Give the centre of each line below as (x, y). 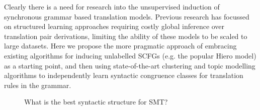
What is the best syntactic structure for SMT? (96, 102)
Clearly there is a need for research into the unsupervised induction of (112, 6)
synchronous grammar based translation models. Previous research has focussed (127, 16)
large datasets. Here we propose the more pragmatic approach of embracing (120, 46)
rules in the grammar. (38, 85)
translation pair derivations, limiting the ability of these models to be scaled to (126, 36)
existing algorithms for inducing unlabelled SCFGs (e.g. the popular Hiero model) (130, 55)
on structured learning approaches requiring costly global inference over (114, 26)
